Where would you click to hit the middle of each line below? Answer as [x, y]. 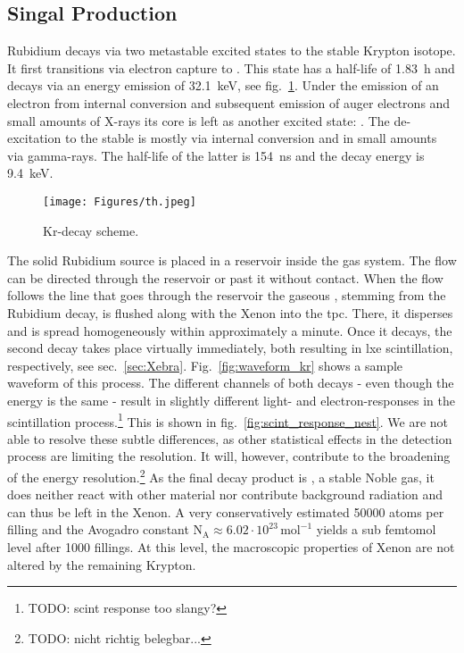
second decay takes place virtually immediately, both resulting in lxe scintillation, [230, 348]
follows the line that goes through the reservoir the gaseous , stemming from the [227, 295]
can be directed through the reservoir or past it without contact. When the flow [225, 277]
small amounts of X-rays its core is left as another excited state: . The [199, 120]
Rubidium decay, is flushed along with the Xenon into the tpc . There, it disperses [230, 312]
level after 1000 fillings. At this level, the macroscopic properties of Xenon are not [231, 547]
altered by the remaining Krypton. [102, 564]
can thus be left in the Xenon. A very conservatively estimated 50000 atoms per [226, 511]
